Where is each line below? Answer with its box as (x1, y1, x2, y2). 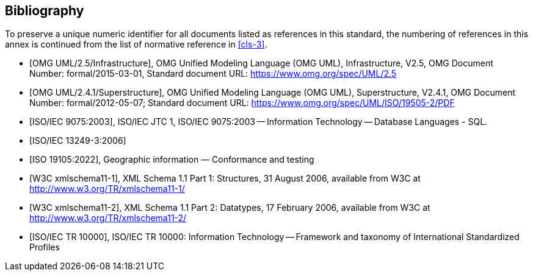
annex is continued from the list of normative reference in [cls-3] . (5, 39, 267, 50)
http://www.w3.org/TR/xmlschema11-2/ (29, 213, 187, 224)
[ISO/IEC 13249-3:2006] (29, 135, 126, 146)
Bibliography (5, 3, 84, 18)
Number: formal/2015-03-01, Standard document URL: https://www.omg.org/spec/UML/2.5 (29, 68, 397, 79)
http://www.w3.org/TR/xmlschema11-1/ (29, 183, 185, 194)
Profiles (29, 242, 60, 253)
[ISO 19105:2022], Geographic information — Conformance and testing (29, 154, 314, 165)
